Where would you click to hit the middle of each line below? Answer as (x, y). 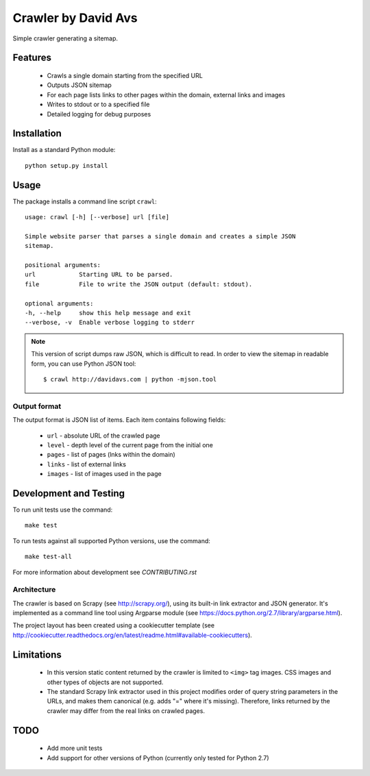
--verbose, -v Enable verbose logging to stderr (110, 323)
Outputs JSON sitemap (79, 85)
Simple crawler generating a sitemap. (65, 38)
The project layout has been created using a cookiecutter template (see (114, 625)
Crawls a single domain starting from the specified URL (125, 75)
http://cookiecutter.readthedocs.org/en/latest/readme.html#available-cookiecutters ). (133, 635)
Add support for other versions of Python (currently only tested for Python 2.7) (158, 758)
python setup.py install (66, 165)
